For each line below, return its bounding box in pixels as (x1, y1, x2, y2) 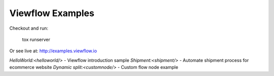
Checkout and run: (9, 25, 48, 31)
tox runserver (22, 36, 50, 42)
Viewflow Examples (9, 8, 95, 19)
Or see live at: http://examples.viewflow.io (9, 48, 97, 54)
